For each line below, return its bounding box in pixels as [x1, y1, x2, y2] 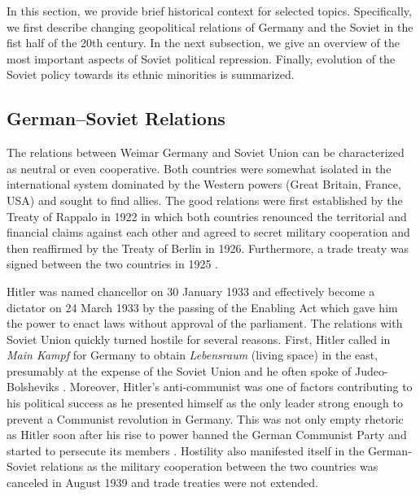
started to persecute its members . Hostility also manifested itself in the [7, 442, 365, 459]
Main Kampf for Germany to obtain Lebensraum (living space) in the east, [7, 346, 378, 363]
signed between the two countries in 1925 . [7, 255, 218, 272]
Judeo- [355, 362, 388, 379]
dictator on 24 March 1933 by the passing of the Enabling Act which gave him [7, 298, 398, 315]
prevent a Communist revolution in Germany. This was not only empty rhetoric [7, 410, 404, 427]
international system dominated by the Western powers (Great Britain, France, [7, 176, 401, 193]
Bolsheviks [7, 378, 59, 395]
